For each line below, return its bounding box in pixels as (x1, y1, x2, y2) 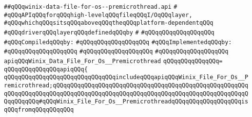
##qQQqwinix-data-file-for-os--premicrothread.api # (4, 3, 177, 10)
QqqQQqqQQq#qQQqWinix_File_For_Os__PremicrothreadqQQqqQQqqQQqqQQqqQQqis (4, 98, 249, 105)
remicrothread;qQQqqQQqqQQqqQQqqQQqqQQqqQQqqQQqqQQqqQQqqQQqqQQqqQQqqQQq (4, 82, 249, 89)
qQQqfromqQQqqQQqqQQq (4, 106, 74, 113)
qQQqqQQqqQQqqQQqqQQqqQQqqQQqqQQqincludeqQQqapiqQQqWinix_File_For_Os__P (4, 74, 249, 81)
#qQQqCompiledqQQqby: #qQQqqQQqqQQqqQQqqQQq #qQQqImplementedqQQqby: (4, 38, 232, 46)
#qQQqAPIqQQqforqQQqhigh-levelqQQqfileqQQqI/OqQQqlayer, (4, 11, 193, 18)
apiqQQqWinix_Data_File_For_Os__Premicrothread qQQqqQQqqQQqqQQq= (4, 57, 223, 65)
